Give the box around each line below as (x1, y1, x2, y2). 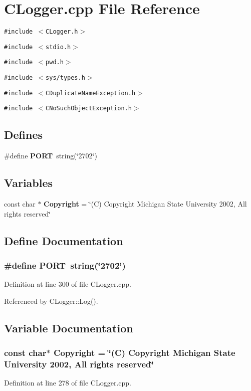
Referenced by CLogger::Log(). (4, 295, 98, 306)
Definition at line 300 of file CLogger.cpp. (4, 279, 132, 289)
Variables (4, 175, 53, 190)
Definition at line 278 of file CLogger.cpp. (4, 377, 132, 388)
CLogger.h (46, 28, 78, 36)
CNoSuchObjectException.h (46, 105, 132, 112)
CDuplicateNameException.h (46, 89, 136, 97)
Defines (4, 127, 43, 142)
